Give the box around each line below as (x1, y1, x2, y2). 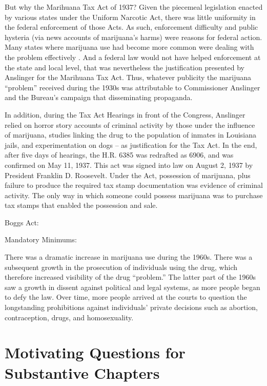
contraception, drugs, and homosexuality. (5, 312, 134, 322)
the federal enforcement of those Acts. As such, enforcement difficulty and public (5, 22, 258, 32)
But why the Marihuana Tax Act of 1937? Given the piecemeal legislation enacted (5, 2, 263, 12)
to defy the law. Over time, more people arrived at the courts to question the (5, 292, 247, 302)
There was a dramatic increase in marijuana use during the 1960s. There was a (5, 252, 253, 262)
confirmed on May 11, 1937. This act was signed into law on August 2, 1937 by (5, 159, 253, 170)
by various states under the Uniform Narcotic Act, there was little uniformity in (5, 11, 256, 22)
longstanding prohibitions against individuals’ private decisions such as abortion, (5, 302, 258, 313)
